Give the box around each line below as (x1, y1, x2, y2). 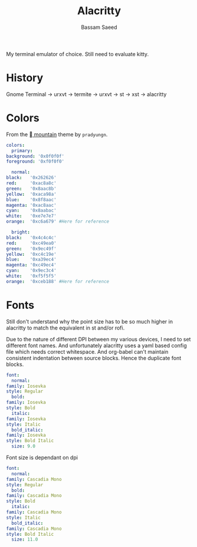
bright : (11, 229, 31, 235)
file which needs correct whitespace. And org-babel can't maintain (6, 348, 169, 355)
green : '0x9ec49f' (6, 246, 57, 252)
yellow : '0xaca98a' (6, 191, 57, 197)
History (6, 71, 44, 85)
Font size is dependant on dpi (6, 454, 78, 461)
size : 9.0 (11, 443, 35, 449)
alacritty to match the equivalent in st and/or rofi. (6, 324, 125, 331)
